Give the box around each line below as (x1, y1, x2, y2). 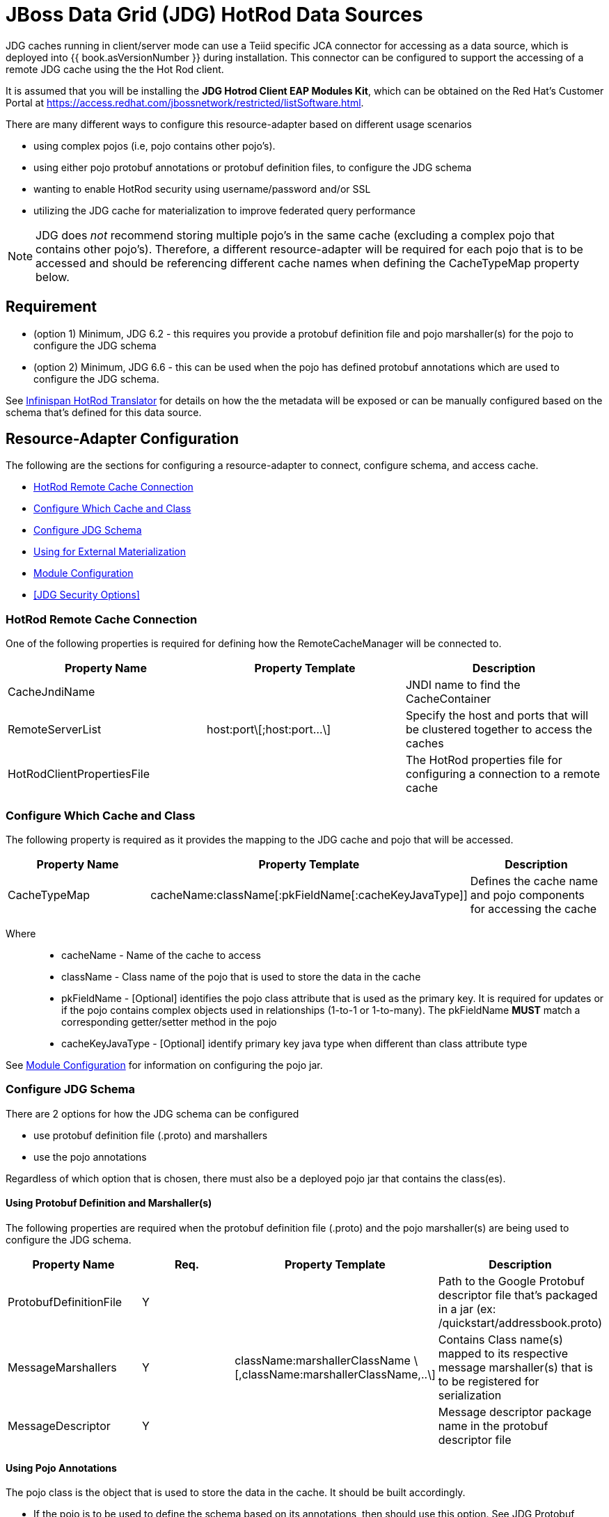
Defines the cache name (470, 873, 599, 888)
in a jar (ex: (438, 1301, 496, 1316)
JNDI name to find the (405, 678, 521, 692)
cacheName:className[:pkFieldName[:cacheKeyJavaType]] (150, 887, 468, 902)
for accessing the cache (470, 901, 597, 916)
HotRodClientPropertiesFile (8, 767, 150, 781)
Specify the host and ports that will (405, 708, 589, 723)
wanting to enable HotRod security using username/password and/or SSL (33, 182, 371, 195)
